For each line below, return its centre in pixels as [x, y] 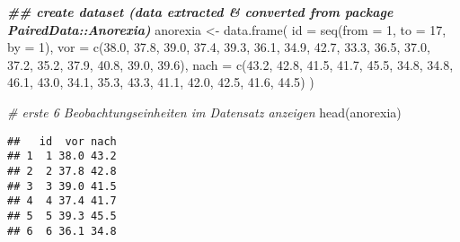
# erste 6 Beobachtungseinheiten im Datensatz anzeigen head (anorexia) [204, 112]
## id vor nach [62, 141]
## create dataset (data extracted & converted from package [200, 12]
